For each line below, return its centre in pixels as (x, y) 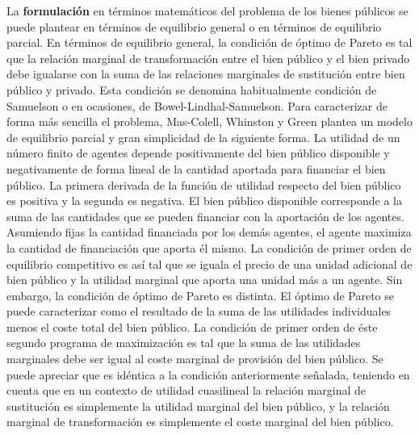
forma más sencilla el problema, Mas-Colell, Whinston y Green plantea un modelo (209, 121)
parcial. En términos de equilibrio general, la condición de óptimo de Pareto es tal (209, 42)
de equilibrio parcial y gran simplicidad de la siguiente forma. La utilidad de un (203, 137)
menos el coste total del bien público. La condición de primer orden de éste (192, 326)
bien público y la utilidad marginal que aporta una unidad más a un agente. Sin (205, 280)
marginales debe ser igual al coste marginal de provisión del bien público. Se (195, 359)
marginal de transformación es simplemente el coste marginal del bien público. (200, 422)
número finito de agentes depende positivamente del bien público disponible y (198, 153)
